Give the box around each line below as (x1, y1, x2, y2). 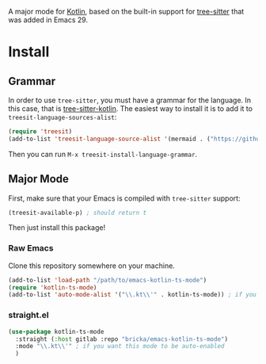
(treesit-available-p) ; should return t (8, 209, 147, 216)
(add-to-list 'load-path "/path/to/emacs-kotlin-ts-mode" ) (8, 276, 207, 284)
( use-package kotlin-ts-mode (8, 328, 104, 335)
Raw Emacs (8, 243, 54, 254)
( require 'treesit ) (8, 128, 73, 136)
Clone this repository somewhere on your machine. (8, 261, 176, 270)
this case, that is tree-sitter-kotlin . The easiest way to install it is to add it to (8, 104, 253, 113)
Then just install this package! (8, 223, 106, 232)
